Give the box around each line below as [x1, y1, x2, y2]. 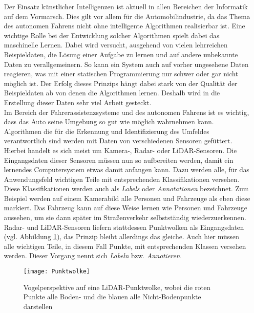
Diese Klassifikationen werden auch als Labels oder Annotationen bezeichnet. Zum [4, 183, 249, 194]
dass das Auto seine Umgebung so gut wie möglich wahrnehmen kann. [4, 116, 214, 127]
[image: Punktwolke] [23, 268, 90, 275]
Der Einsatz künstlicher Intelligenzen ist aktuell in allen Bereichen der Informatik [4, 1, 248, 11]
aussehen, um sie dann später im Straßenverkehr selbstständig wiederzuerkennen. [4, 212, 246, 223]
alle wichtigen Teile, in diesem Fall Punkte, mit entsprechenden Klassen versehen [4, 241, 246, 251]
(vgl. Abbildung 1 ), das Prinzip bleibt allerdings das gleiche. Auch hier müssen [4, 231, 239, 242]
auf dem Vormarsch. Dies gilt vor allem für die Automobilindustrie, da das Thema [4, 11, 250, 21]
